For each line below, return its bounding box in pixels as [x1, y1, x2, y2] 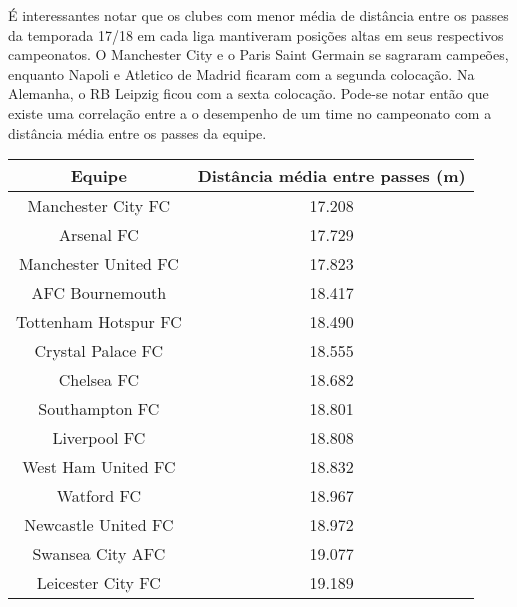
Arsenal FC [58, 223, 139, 247]
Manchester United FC [18, 252, 179, 276]
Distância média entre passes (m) [197, 164, 466, 188]
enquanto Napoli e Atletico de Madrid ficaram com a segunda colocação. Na [8, 63, 475, 84]
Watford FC [56, 484, 141, 508]
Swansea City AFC [32, 542, 166, 566]
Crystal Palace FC [34, 339, 164, 363]
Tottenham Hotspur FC [16, 310, 182, 334]
